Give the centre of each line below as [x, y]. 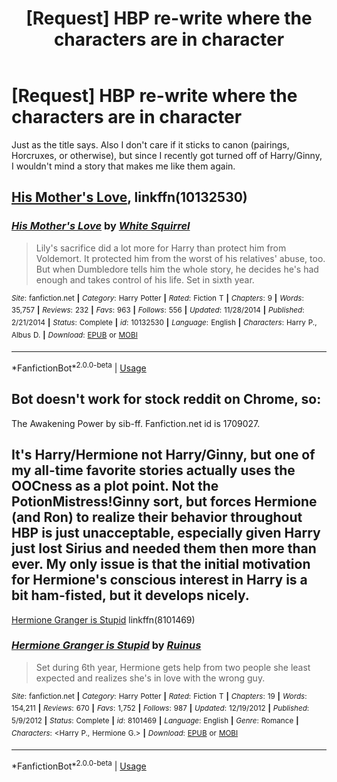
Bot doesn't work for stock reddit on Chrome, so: [166, 399]
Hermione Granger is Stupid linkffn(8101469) [103, 619]
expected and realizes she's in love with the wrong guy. [150, 678]
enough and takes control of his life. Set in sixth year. [145, 279]
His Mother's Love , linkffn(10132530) [129, 197]
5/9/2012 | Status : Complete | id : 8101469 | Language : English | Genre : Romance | [155, 721]
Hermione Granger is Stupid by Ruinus [106, 645]
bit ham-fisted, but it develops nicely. [130, 595]
